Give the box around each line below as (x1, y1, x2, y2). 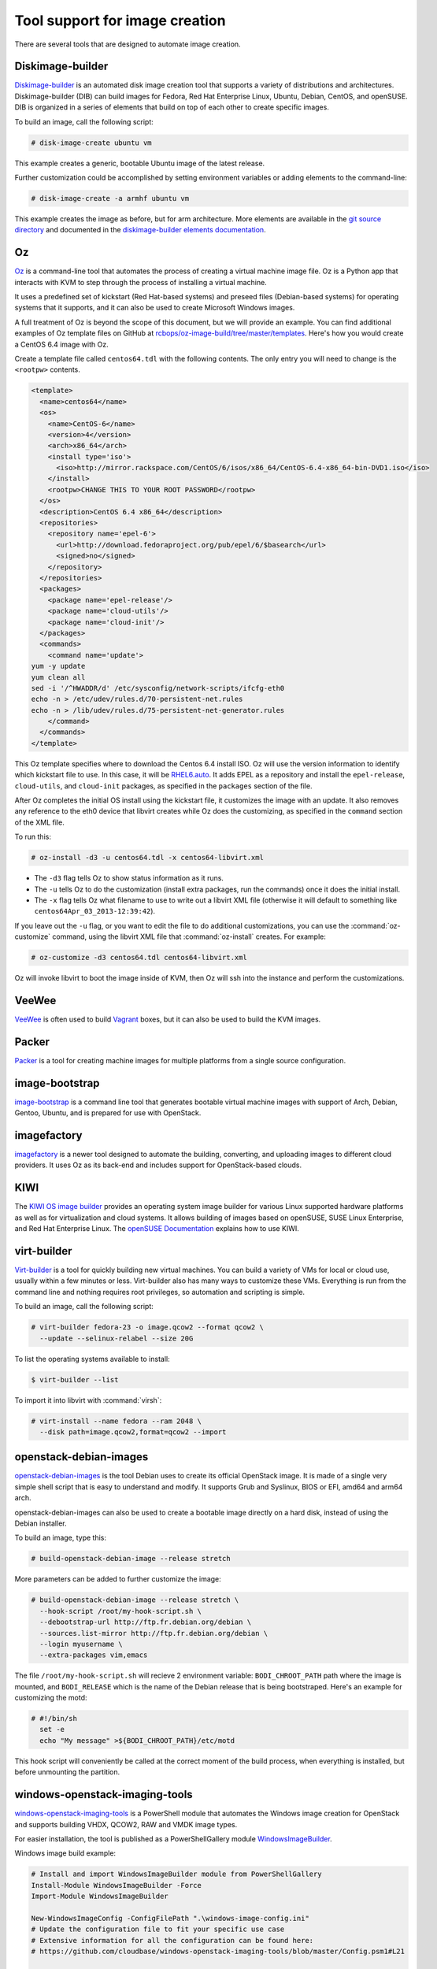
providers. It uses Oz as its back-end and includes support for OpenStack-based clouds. (14, 1160, 302, 1170)
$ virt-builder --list (31, 1375, 119, 1384)
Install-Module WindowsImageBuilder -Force (31, 1881, 202, 1889)
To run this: (14, 832, 51, 842)
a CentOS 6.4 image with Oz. (14, 339, 109, 349)
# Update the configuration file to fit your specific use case (31, 1925, 285, 1934)
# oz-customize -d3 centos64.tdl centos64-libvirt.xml (31, 953, 247, 962)
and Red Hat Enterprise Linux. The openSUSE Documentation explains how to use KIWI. (14, 1224, 299, 1233)
